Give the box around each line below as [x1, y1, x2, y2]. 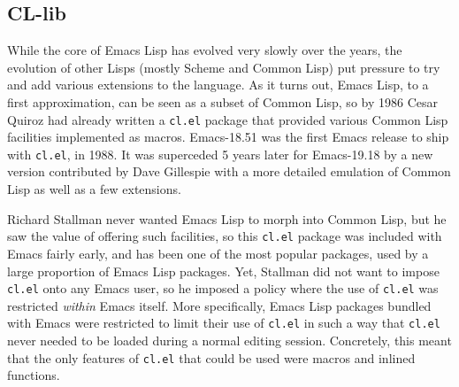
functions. [7, 366, 60, 384]
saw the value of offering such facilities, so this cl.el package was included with [7, 227, 442, 245]
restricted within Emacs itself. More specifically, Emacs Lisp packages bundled [7, 296, 432, 314]
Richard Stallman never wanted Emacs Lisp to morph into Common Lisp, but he [7, 209, 447, 228]
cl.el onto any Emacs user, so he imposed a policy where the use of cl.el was [7, 279, 439, 298]
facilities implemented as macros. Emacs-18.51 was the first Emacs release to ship [7, 128, 449, 146]
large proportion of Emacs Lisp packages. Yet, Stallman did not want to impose [7, 261, 440, 280]
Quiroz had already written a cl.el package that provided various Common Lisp [7, 110, 448, 128]
